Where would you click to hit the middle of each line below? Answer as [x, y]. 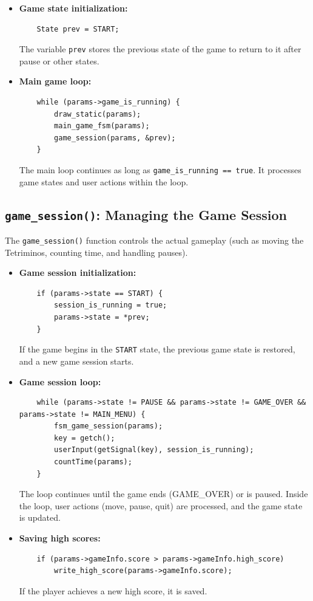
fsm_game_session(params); [109, 426]
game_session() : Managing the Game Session [146, 214]
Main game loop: [55, 81]
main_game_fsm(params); [102, 126]
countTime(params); [93, 462]
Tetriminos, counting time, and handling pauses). [96, 252]
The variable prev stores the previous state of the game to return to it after [160, 49]
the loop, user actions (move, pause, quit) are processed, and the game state [161, 505]
